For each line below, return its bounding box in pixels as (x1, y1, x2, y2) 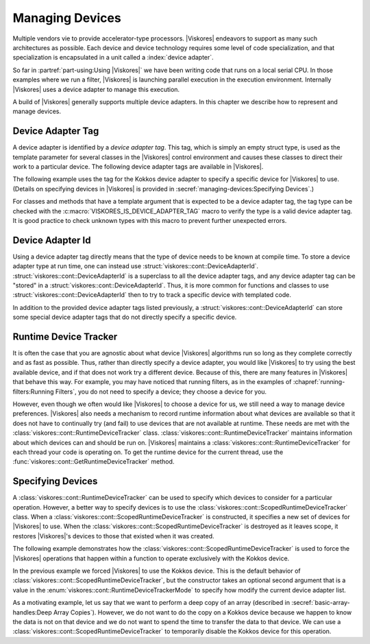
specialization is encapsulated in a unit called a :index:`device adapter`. (12, 53, 214, 62)
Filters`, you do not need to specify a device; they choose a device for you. (55, 387, 267, 396)
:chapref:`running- (293, 378, 345, 386)
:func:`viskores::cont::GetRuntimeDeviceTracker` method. (12, 457, 175, 466)
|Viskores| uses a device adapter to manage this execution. (12, 85, 180, 93)
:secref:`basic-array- (291, 599, 351, 607)
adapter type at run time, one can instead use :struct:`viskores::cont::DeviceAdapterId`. (12, 262, 259, 270)
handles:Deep (12, 608, 52, 617)
